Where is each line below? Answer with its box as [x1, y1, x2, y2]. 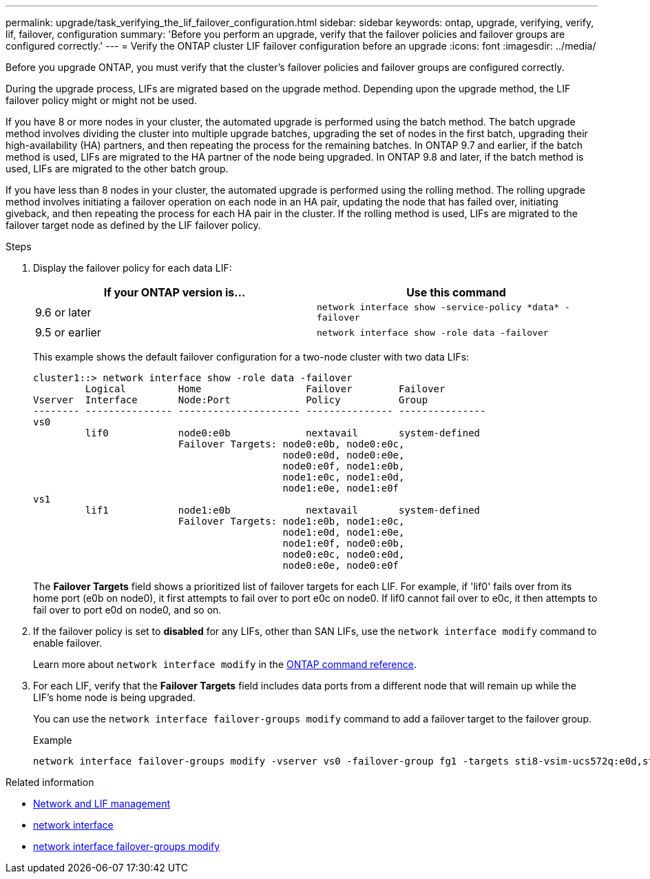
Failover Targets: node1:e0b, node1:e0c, [178, 516, 405, 527]
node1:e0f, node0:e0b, [282, 538, 405, 549]
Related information [6, 776, 94, 788]
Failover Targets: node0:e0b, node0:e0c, [178, 438, 405, 449]
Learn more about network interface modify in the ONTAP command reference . [33, 658, 417, 670]
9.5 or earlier [35, 325, 101, 339]
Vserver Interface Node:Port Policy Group [33, 394, 428, 405]
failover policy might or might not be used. [6, 94, 197, 106]
